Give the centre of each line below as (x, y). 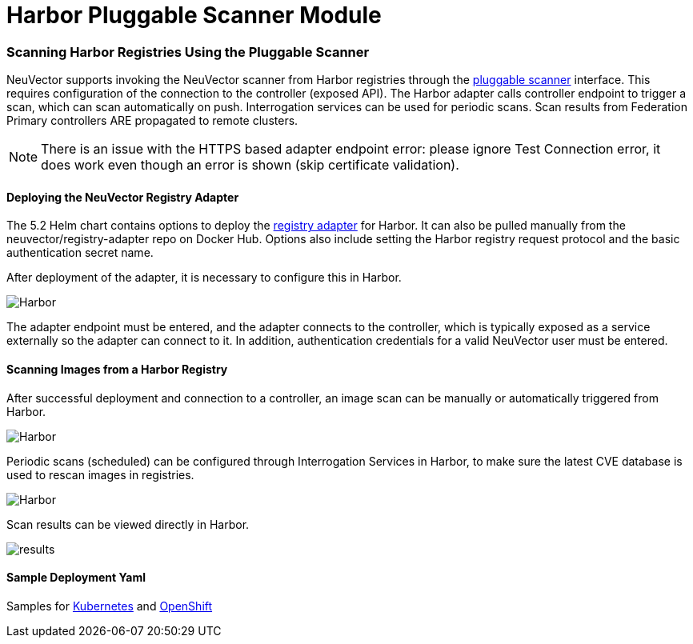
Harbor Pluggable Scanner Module (194, 15)
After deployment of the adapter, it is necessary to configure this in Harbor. (204, 278)
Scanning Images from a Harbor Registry (117, 369)
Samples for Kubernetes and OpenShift (110, 606)
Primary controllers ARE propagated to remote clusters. (152, 121)
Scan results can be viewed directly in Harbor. (128, 524)
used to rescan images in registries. (100, 474)
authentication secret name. (80, 253)
